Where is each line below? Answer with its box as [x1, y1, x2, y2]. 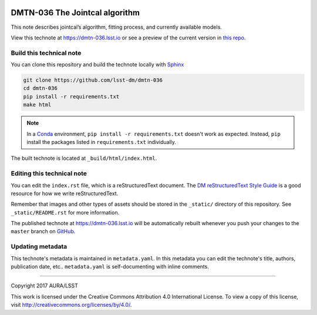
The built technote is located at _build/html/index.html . [11, 155, 157, 162]
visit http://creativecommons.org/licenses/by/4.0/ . [11, 301, 132, 309]
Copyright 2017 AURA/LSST [11, 282, 79, 289]
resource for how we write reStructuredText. [11, 190, 119, 197]
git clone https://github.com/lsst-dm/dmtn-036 [23, 77, 163, 83]
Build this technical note [11, 49, 82, 57]
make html [23, 102, 52, 108]
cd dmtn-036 [23, 85, 58, 92]
